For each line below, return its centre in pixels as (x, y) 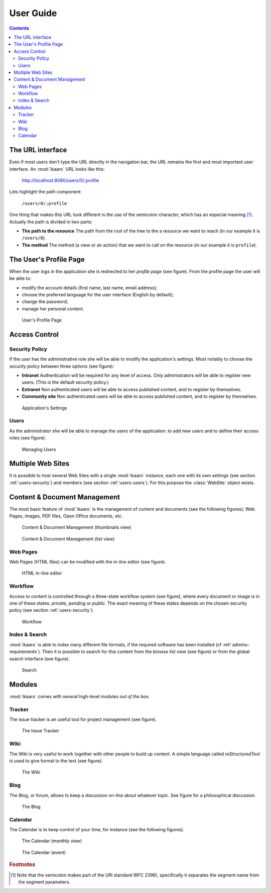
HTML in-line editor (42, 573)
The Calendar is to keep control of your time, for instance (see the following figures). (97, 830)
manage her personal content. (53, 308)
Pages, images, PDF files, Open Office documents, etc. (66, 516)
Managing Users (39, 449)
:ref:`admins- (236, 644)
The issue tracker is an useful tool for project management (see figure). (83, 719)
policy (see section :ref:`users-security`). (52, 610)
